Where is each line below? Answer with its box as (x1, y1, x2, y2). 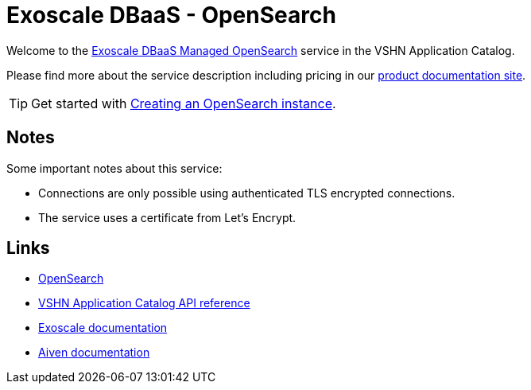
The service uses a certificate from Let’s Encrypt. (38, 210, 297, 224)
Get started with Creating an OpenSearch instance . (31, 95, 336, 111)
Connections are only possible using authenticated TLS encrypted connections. (38, 185, 455, 200)
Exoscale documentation (38, 321, 168, 335)
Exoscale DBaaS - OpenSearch (6, 2, 336, 29)
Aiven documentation (38, 345, 150, 360)
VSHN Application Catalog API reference (38, 296, 250, 310)
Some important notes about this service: (6, 161, 223, 175)
